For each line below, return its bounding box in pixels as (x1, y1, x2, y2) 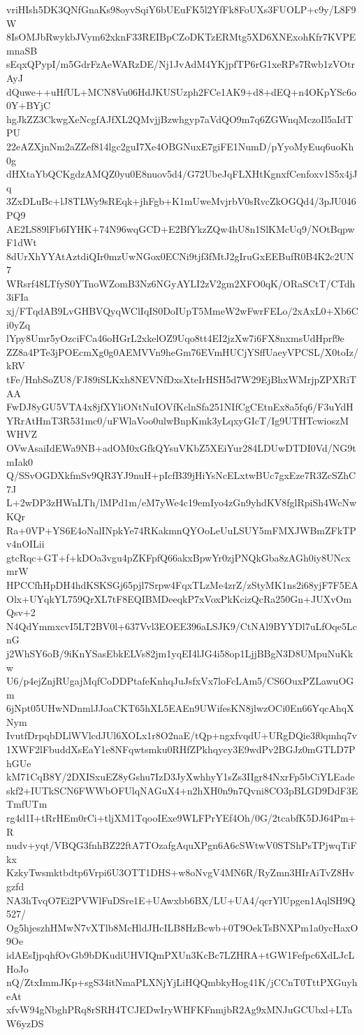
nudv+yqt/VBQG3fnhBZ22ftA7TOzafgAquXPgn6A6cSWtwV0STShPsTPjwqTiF (6, 838, 357, 852)
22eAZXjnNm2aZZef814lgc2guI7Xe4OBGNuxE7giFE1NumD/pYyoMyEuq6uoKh (6, 138, 354, 153)
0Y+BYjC (6, 98, 51, 113)
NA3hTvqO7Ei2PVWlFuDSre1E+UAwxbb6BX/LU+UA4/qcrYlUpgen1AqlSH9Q (6, 892, 356, 907)
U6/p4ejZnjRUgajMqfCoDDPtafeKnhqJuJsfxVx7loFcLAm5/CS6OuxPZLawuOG (6, 673, 354, 688)
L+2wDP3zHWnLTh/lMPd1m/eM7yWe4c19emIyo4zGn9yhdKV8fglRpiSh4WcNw (6, 495, 357, 510)
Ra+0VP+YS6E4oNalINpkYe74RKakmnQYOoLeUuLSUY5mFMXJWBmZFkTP (6, 522, 356, 537)
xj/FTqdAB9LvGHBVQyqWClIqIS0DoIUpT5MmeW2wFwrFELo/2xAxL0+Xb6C (6, 304, 358, 318)
